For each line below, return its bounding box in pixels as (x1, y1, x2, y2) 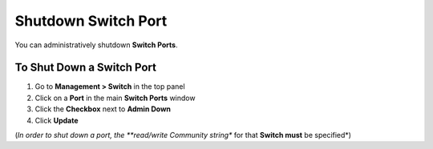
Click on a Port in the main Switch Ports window (34, 93, 196, 103)
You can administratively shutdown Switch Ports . (14, 40, 178, 50)
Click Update (34, 115, 79, 125)
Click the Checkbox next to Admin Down (34, 104, 172, 114)
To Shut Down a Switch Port (14, 61, 156, 74)
